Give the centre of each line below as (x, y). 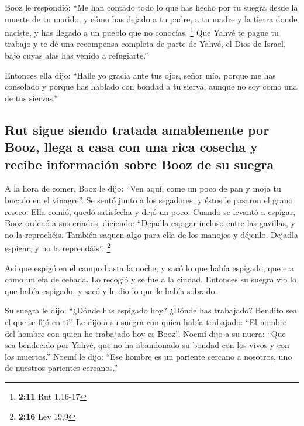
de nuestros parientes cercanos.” (61, 368)
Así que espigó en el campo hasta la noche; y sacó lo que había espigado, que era (150, 267)
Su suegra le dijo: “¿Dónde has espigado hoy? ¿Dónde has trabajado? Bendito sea (151, 310)
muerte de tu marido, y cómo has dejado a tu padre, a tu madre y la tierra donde (151, 18)
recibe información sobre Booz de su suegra (139, 164)
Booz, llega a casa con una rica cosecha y (131, 147)
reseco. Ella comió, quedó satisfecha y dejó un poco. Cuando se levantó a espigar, (150, 211)
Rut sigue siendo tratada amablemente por (137, 129)
